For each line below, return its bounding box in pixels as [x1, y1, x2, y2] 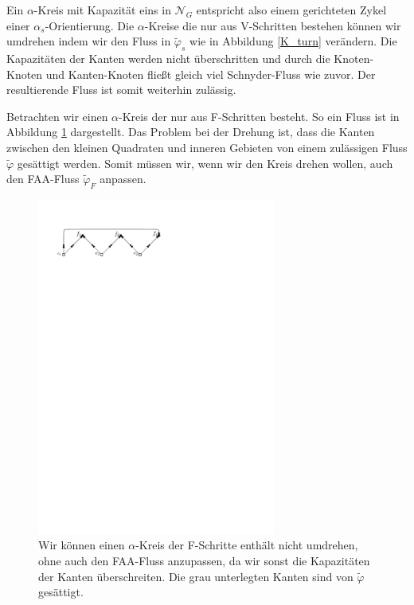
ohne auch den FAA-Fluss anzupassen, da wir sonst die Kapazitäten [38, 552, 370, 569]
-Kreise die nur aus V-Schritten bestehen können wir [144, 17, 401, 33]
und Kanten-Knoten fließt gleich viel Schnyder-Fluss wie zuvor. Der [45, 65, 376, 82]
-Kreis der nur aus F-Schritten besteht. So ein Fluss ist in [119, 107, 400, 124]
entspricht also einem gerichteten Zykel [196, 2, 387, 18]
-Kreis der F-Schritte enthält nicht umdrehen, [135, 537, 358, 553]
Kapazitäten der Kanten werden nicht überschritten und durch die [6, 49, 330, 66]
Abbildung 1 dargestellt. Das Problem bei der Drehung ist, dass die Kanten [6, 123, 375, 140]
